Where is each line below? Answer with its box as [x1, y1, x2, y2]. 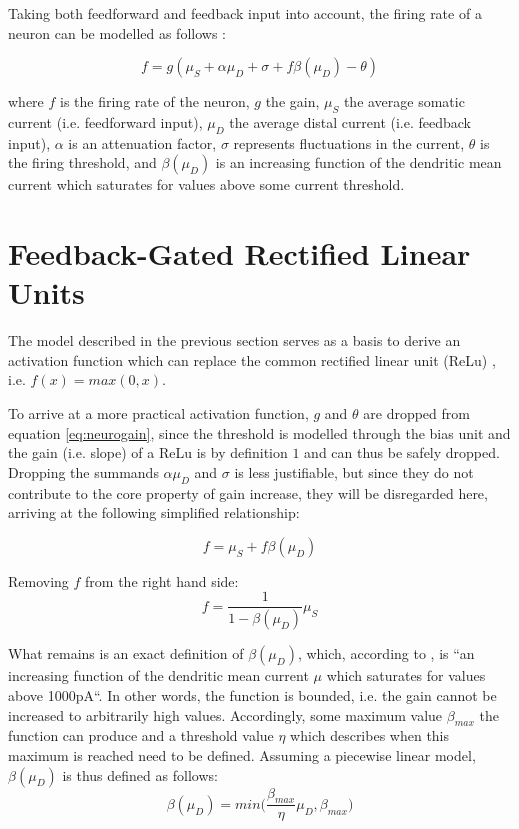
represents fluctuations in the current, [233, 132, 465, 153]
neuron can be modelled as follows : [8, 22, 226, 43]
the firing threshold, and [8, 152, 157, 173]
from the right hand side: [85, 570, 239, 591]
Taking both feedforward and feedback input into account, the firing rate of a [8, 3, 482, 23]
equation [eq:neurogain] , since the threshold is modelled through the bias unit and [8, 422, 511, 443]
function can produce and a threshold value [8, 725, 274, 746]
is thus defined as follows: [62, 764, 218, 785]
